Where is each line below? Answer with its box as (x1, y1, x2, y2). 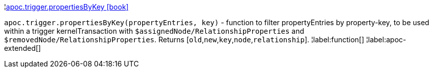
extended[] (4, 44, 41, 52)
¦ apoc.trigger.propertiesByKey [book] (4, 3, 129, 11)
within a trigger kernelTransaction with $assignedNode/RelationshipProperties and (4, 27, 305, 35)
